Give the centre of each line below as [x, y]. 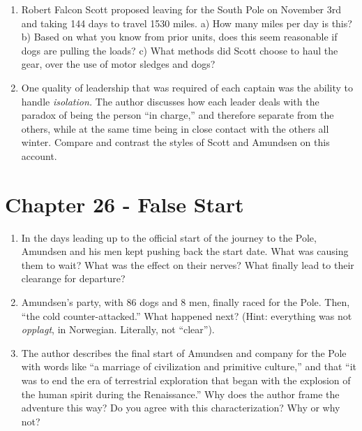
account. [39, 155]
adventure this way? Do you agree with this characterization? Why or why [181, 408]
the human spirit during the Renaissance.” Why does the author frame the [180, 394]
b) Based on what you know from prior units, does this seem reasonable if [179, 37]
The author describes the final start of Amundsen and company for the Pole [184, 352]
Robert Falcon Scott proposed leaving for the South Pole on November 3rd [181, 9]
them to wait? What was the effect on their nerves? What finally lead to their [188, 264]
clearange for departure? [73, 278]
